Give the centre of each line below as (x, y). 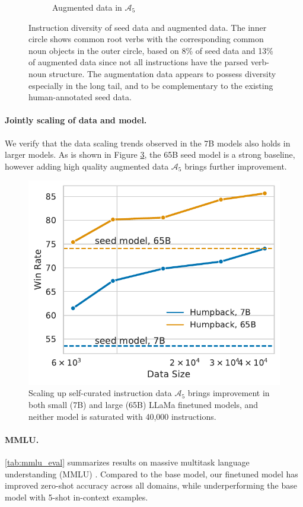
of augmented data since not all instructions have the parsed (138, 62)
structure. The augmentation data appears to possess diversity (163, 73)
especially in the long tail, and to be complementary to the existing (151, 85)
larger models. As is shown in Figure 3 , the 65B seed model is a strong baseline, (150, 154)
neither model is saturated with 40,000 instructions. (122, 416)
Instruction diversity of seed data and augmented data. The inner (148, 27)
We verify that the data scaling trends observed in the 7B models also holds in (148, 143)
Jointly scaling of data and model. (76, 120)
